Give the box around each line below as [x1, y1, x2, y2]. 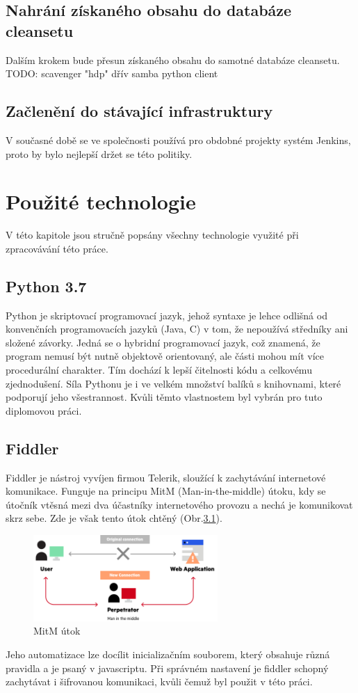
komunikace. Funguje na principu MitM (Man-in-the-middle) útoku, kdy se [6, 484, 326, 498]
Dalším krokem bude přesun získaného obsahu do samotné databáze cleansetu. [6, 52, 340, 67]
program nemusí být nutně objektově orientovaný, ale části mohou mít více [6, 349, 324, 363]
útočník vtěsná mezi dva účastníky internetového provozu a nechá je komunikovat [6, 497, 353, 511]
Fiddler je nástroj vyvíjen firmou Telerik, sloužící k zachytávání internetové [6, 470, 326, 484]
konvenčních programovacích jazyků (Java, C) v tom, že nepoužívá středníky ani [6, 321, 348, 336]
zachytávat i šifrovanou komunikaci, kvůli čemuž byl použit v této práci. [6, 674, 313, 689]
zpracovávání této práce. [6, 241, 108, 255]
